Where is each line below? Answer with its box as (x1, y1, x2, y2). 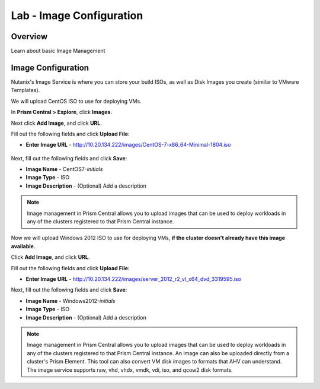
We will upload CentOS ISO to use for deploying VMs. (11, 97, 142, 105)
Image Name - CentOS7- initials (25, 166, 103, 173)
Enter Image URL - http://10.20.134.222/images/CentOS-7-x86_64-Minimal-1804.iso (25, 141, 231, 148)
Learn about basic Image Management (11, 48, 105, 55)
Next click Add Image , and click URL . (11, 119, 102, 126)
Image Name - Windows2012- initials (25, 297, 116, 304)
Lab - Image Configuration (11, 9, 143, 22)
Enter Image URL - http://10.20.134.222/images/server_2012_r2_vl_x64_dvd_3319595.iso (25, 276, 241, 282)
